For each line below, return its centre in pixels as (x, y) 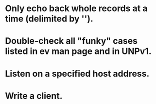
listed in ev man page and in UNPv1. (78, 51)
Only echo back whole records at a (76, 9)
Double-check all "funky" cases (71, 41)
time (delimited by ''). (49, 19)
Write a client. (34, 96)
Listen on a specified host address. (77, 74)
